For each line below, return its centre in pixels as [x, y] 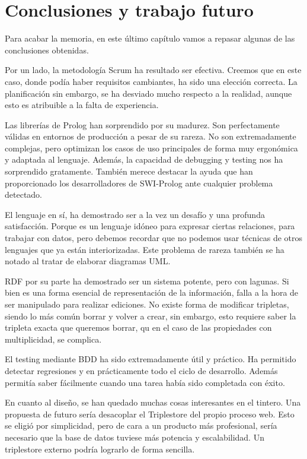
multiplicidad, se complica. [53, 339]
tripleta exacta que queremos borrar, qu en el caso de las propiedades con [138, 327]
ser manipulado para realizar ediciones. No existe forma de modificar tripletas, [147, 304]
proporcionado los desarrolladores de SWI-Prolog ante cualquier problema [139, 183]
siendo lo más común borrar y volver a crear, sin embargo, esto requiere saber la [151, 316]
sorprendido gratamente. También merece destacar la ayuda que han [129, 171]
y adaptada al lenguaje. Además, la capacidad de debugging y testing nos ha [144, 159]
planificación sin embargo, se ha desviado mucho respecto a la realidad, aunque [148, 93]
